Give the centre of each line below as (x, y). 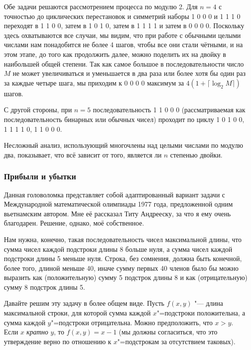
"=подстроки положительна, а (201, 313)
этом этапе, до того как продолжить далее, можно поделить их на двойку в (115, 54)
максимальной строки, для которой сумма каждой (77, 313)
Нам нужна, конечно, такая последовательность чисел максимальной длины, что (123, 239)
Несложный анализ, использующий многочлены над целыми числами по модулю (124, 145)
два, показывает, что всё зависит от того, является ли (83, 154)
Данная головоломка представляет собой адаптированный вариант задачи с (115, 194)
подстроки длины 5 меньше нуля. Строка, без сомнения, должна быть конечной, (123, 258)
